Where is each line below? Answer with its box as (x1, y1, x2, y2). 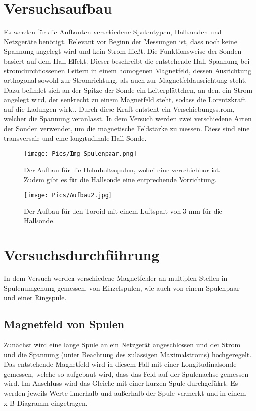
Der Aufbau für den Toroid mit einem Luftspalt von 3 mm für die (24, 205, 222, 216)
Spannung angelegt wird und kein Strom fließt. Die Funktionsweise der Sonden (4, 46, 242, 56)
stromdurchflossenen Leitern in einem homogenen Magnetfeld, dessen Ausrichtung (4, 65, 252, 75)
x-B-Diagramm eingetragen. (4, 397, 88, 408)
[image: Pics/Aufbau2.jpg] (24, 192, 112, 199)
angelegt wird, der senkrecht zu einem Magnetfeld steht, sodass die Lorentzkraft (4, 94, 246, 104)
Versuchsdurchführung (4, 244, 160, 265)
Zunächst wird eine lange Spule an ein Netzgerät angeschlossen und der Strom (4, 340, 241, 350)
